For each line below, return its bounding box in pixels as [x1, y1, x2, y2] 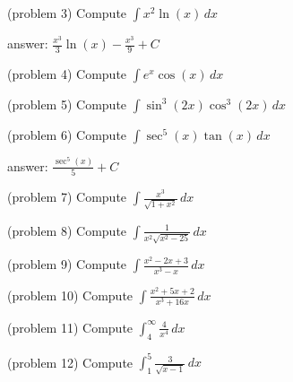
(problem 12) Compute [7, 352, 134, 371]
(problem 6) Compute [7, 125, 127, 143]
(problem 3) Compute [7, 4, 127, 22]
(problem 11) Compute [7, 317, 134, 336]
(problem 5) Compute [7, 94, 127, 113]
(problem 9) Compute [7, 255, 127, 273]
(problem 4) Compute [7, 64, 127, 82]
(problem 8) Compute [7, 221, 127, 239]
